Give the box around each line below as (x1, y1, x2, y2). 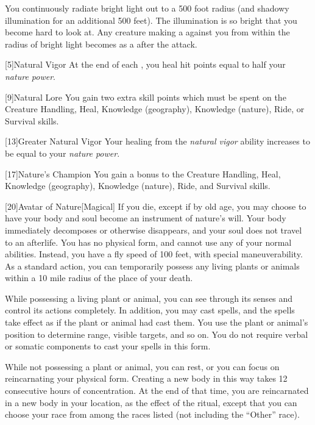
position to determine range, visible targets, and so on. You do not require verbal (5, 327, 308, 340)
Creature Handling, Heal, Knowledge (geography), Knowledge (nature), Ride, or (5, 102, 305, 115)
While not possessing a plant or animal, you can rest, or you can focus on (5, 360, 280, 373)
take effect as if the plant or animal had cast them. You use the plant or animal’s (5, 316, 308, 329)
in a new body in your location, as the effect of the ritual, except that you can (5, 396, 297, 409)
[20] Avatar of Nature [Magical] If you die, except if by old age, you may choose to (5, 199, 306, 212)
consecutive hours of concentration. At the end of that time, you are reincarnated (5, 384, 309, 397)
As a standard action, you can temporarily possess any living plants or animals (5, 259, 300, 272)
